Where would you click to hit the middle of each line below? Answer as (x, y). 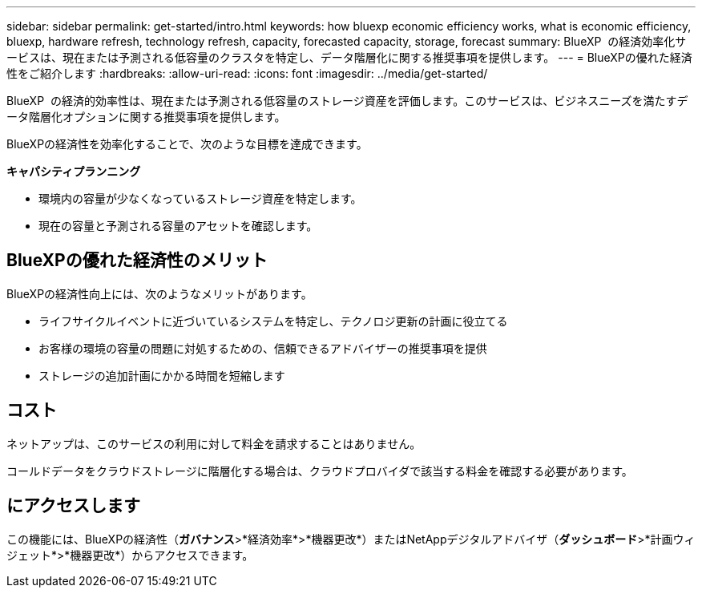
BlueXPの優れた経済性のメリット (137, 261)
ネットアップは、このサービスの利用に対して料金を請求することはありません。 (214, 443)
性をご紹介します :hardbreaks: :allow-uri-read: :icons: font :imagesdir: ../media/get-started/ (247, 73)
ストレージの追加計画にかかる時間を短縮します (162, 375)
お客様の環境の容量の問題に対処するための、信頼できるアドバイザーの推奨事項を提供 (263, 348)
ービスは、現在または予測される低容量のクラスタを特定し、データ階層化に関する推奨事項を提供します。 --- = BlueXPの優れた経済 (349, 57)
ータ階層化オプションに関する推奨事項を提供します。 (146, 117)
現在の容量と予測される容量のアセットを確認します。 (178, 226)
